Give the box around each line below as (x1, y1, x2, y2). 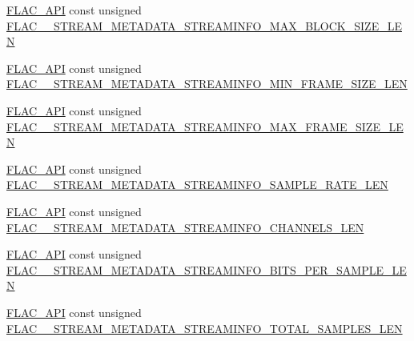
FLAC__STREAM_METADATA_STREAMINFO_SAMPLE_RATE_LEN (6, 176, 388, 193)
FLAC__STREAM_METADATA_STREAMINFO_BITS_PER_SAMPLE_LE (6, 261, 407, 278)
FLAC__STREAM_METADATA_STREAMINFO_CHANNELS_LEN (6, 219, 364, 235)
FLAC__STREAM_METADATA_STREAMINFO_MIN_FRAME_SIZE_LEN (6, 75, 408, 92)
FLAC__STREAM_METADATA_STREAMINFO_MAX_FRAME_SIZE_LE (6, 118, 404, 134)
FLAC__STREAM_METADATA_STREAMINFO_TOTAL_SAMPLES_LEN (6, 319, 403, 336)
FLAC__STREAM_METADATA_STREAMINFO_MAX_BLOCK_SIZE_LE (6, 17, 402, 34)
